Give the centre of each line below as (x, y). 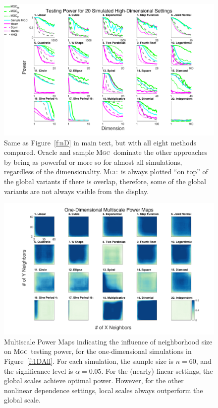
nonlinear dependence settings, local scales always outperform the (104, 390)
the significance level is (39, 371)
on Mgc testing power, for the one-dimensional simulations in (98, 351)
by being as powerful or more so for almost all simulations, (93, 162)
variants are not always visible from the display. (77, 191)
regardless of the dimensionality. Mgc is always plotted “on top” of (106, 171)
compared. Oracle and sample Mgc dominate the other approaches (106, 152)
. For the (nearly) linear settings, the (157, 371)
